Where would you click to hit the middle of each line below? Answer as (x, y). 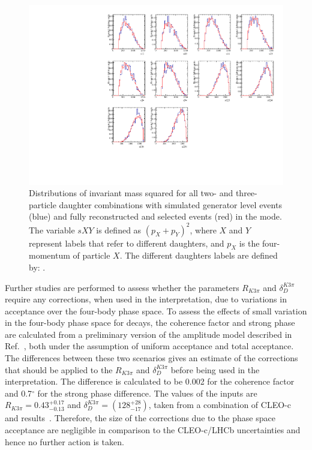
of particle (91, 255)
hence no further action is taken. (64, 441)
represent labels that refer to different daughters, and (127, 243)
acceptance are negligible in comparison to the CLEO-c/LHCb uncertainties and (153, 430)
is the (249, 243)
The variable (52, 229)
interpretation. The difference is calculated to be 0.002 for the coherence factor (150, 381)
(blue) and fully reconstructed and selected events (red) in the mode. (155, 216)
